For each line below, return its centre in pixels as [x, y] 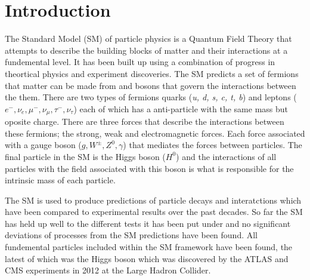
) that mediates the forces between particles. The [213, 145]
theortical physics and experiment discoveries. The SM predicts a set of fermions [152, 73]
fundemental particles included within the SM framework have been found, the [149, 247]
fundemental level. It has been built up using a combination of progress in [140, 62]
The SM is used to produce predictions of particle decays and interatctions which [153, 200]
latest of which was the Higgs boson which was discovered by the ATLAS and [147, 258]
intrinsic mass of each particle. [60, 180]
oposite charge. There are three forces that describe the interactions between [145, 121]
